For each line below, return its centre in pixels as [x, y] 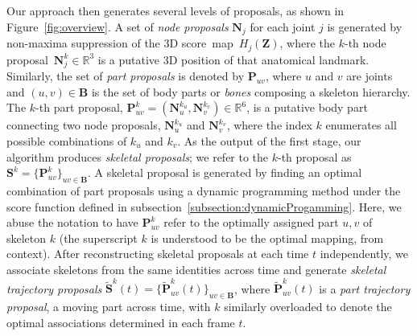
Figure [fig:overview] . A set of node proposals [118, 26]
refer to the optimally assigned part [251, 222]
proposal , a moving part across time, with [109, 307]
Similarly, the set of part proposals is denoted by [126, 76]
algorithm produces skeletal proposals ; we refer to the [138, 156]
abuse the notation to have [72, 222]
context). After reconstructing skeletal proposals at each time [158, 254]
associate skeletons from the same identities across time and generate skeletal [196, 269]
